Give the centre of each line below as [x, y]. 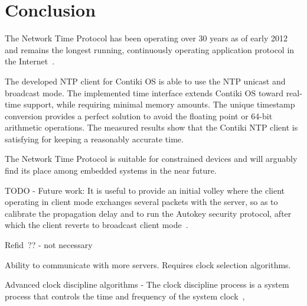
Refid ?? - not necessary [49, 245]
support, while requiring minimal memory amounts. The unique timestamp [159, 104]
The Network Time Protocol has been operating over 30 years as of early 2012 [146, 38]
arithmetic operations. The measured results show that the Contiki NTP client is [151, 127]
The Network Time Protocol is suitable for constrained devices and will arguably [151, 159]
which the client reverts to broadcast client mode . [97, 225]
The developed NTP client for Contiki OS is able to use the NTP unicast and [145, 81]
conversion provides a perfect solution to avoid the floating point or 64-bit [139, 115]
